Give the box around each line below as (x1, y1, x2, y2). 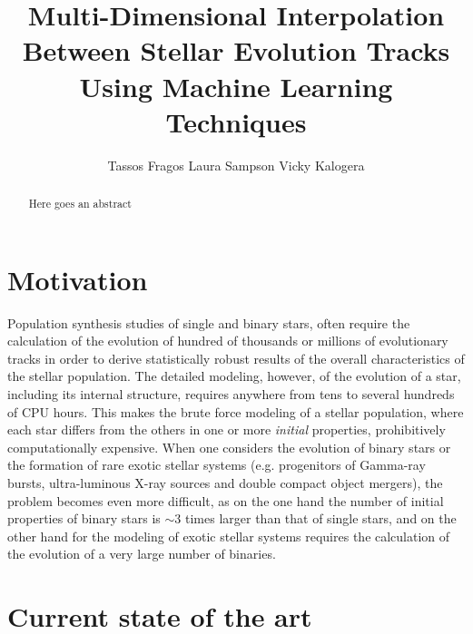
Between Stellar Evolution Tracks (22, 32, 450, 69)
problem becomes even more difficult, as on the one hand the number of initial (7, 491, 444, 510)
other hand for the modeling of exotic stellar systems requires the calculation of (7, 526, 450, 545)
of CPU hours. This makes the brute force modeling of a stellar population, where (7, 402, 464, 421)
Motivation (7, 260, 148, 297)
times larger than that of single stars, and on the (185, 509, 457, 528)
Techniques (165, 102, 307, 140)
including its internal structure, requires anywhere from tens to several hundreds (7, 385, 455, 404)
